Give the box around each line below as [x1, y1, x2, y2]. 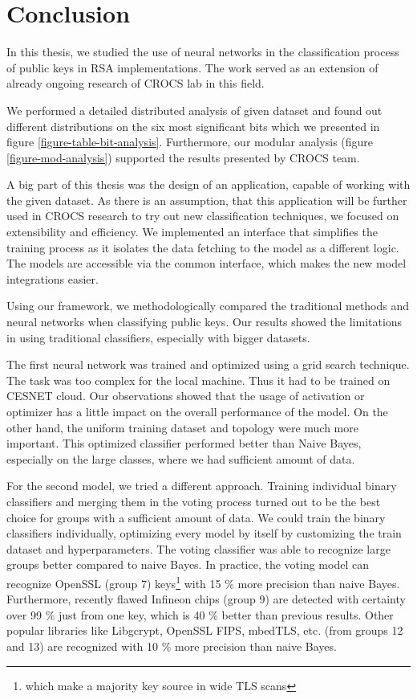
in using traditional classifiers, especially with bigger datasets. [6, 329, 310, 345]
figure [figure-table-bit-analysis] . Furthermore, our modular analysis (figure [6, 133, 374, 150]
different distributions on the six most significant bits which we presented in [6, 117, 380, 134]
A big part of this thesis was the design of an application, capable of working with [6, 176, 411, 193]
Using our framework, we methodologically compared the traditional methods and [6, 297, 410, 314]
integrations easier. [6, 270, 99, 287]
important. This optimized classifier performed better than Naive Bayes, [6, 435, 362, 452]
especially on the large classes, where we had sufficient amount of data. [6, 450, 355, 467]
